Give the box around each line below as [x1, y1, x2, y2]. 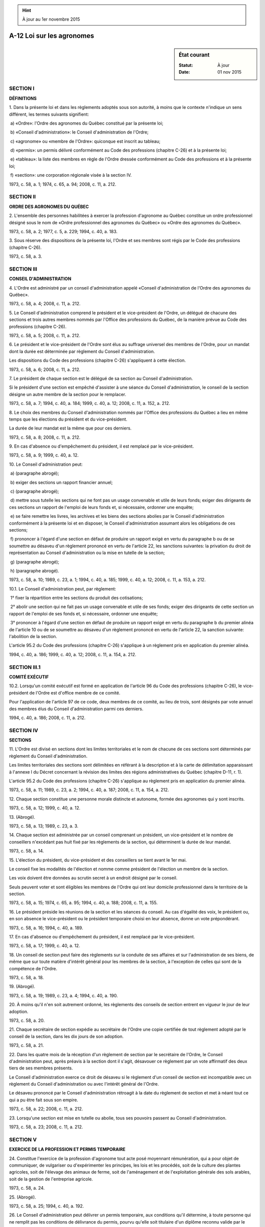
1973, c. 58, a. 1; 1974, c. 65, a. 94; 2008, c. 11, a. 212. [9, 181, 116, 187]
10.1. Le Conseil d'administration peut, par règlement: [9, 586, 116, 591]
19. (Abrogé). [9, 984, 35, 989]
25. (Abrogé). [9, 1194, 36, 1200]
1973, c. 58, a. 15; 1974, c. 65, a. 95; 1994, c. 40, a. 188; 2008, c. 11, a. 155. [9, 900, 158, 906]
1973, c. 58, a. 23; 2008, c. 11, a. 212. [9, 1124, 83, 1130]
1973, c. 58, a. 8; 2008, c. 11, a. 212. [9, 434, 80, 440]
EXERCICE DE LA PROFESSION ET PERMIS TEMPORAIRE [9, 1147, 126, 1152]
